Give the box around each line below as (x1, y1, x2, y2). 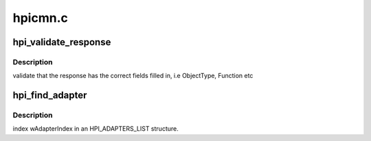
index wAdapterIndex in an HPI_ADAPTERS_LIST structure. (12, 125, 179, 133)
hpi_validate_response (12, 36, 111, 48)
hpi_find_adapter (12, 90, 87, 101)
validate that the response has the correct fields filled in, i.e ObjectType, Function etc (12, 72, 254, 80)
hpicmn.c (12, 10, 68, 25)
